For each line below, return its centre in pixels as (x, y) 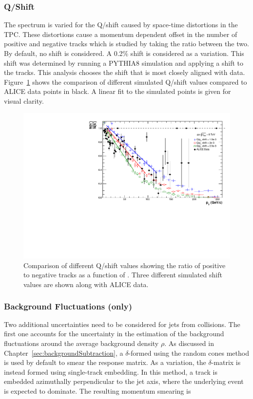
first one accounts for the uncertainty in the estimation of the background (114, 334)
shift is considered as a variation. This (187, 53)
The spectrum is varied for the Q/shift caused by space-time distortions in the (121, 25)
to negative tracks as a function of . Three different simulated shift (123, 275)
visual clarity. (24, 100)
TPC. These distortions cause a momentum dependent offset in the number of (121, 34)
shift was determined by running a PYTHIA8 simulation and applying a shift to (124, 63)
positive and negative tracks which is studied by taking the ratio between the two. (126, 44)
